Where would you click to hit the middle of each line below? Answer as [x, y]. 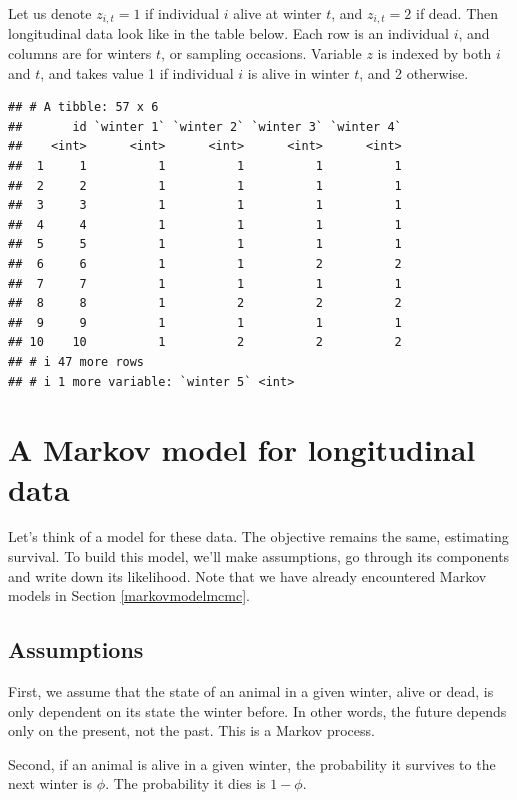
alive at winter [277, 13]
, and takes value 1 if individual [137, 72]
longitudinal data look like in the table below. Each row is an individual [228, 33]
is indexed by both [434, 53]
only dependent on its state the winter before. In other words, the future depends [257, 710]
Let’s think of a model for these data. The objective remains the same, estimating [258, 536]
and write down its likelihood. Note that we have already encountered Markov [247, 575]
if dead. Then [457, 13]
